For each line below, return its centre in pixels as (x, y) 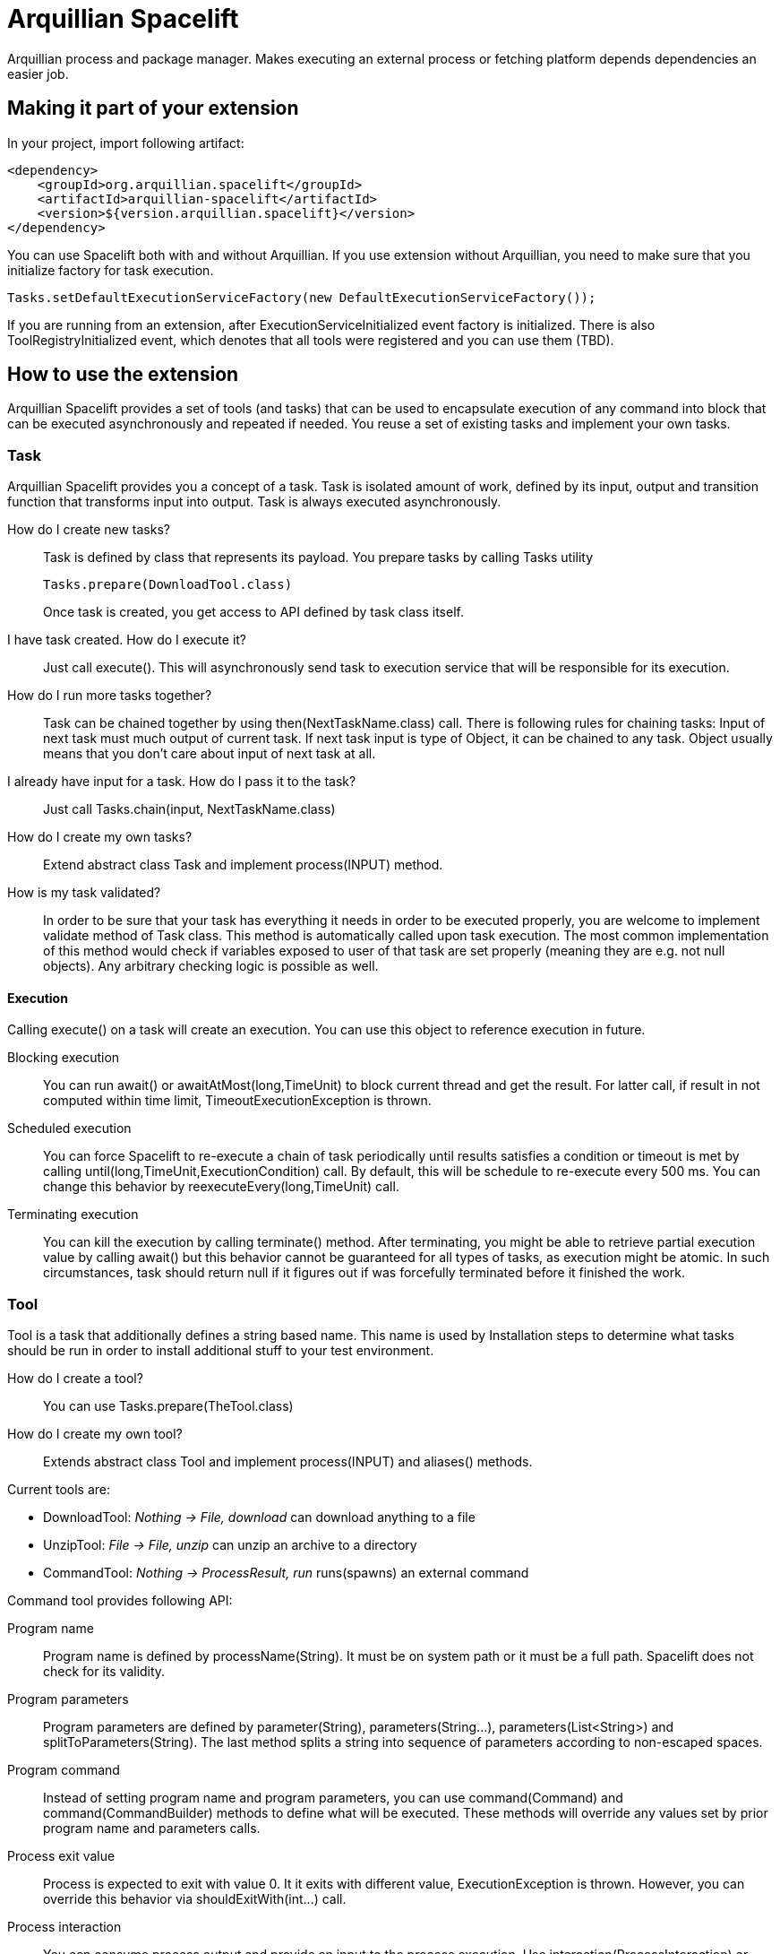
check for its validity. (104, 1672)
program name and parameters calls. (152, 1829)
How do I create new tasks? (89, 530)
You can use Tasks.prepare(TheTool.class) (168, 1406)
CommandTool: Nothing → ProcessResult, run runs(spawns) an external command (286, 1573)
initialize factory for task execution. (111, 270)
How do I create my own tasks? (100, 837)
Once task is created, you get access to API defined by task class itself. (253, 612)
